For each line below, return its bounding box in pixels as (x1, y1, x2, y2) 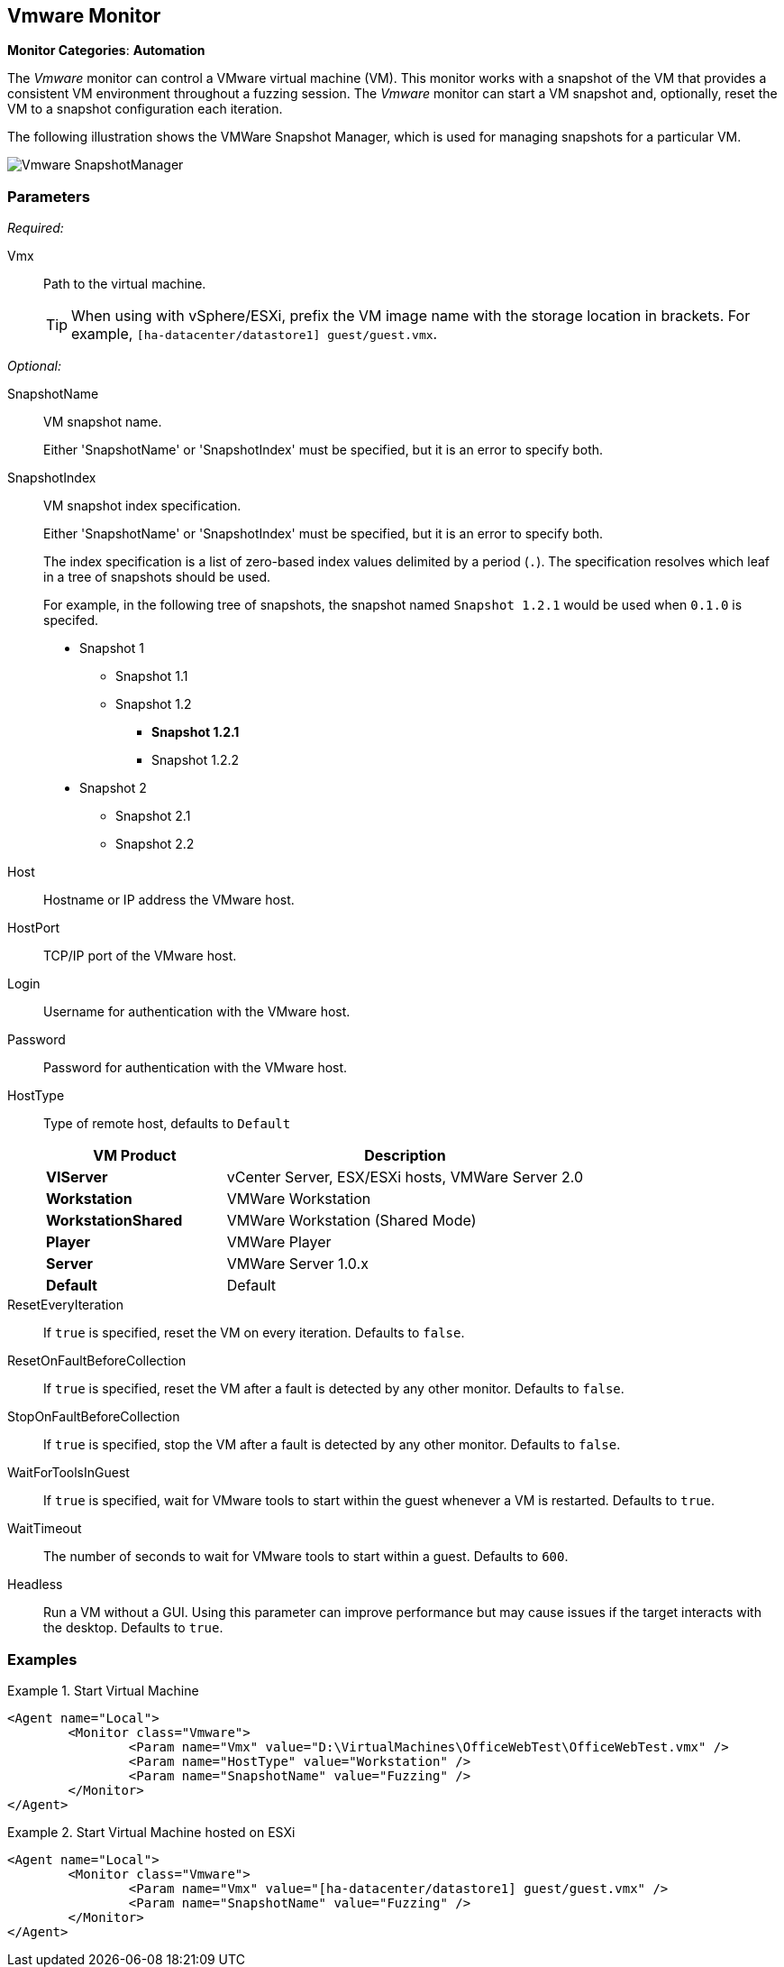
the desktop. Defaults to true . (43, 1620, 223, 1636)
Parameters (7, 187, 90, 206)
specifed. (43, 612, 99, 629)
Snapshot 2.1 (115, 808, 191, 824)
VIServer (46, 1168, 108, 1187)
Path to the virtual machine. (43, 276, 206, 292)
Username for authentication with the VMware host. (43, 1004, 351, 1020)
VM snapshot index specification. (43, 498, 242, 514)
